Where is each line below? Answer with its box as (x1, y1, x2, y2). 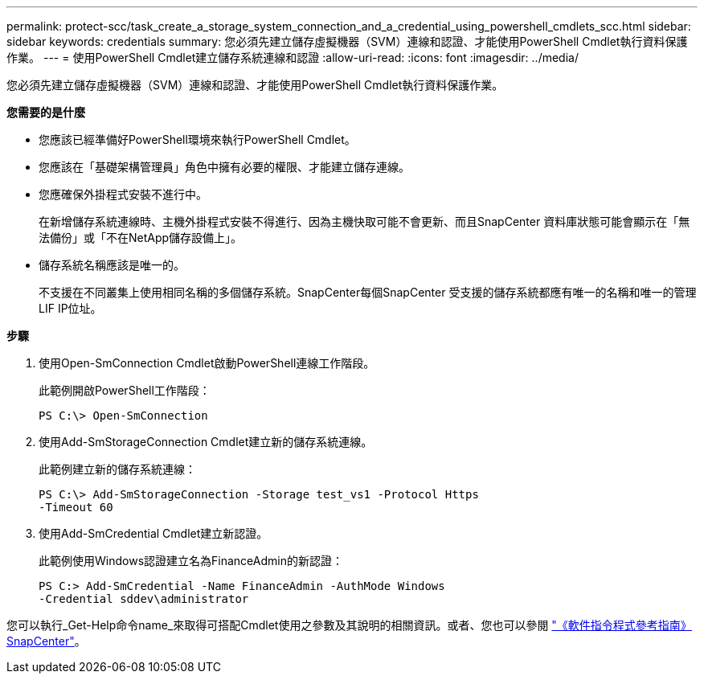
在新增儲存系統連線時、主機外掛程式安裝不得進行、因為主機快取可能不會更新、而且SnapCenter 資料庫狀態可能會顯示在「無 (39, 215, 690, 228)
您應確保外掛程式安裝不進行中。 (39, 187, 207, 201)
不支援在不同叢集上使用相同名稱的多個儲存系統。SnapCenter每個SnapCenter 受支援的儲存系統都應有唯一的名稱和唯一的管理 (39, 285, 697, 299)
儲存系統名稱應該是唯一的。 (39, 258, 185, 272)
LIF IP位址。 (39, 301, 102, 315)
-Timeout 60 (39, 501, 113, 514)
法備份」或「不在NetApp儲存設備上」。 (39, 231, 243, 244)
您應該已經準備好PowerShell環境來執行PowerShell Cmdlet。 (39, 133, 356, 146)
